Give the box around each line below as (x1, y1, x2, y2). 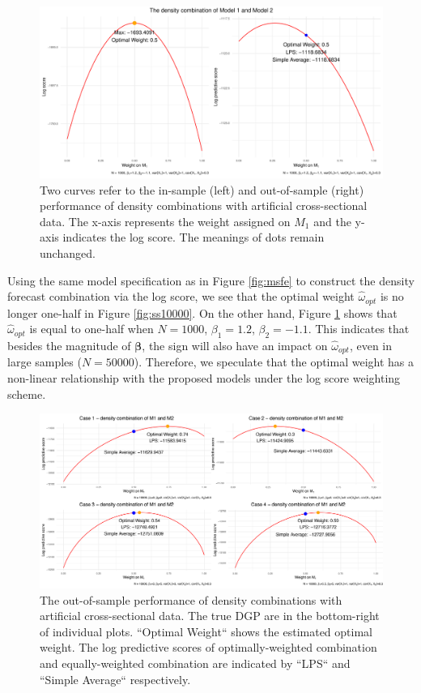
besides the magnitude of (7, 337, 131, 353)
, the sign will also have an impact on (142, 337, 328, 353)
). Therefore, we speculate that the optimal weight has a (134, 353, 414, 370)
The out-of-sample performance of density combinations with (40, 591, 342, 608)
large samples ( (7, 353, 82, 370)
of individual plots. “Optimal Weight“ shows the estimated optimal (40, 622, 372, 640)
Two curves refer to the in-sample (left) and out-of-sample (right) (40, 181, 364, 198)
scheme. (7, 385, 46, 402)
